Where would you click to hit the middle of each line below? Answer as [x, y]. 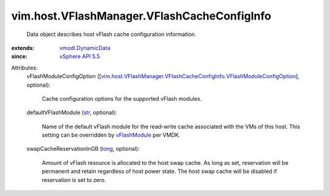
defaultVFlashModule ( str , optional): [72, 112]
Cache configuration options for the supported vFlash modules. [122, 98]
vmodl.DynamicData [85, 48]
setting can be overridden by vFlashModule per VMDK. [111, 135]
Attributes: [24, 68]
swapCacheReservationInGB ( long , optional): [83, 149]
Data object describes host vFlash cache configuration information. [112, 34]
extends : [23, 48]
